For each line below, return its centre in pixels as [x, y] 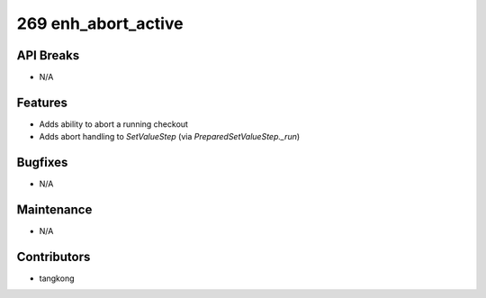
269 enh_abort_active [100, 23]
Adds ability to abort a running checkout [114, 124]
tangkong [57, 278]
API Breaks [48, 55]
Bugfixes [42, 163]
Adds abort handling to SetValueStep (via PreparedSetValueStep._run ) [170, 137]
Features [42, 102]
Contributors [54, 257]
